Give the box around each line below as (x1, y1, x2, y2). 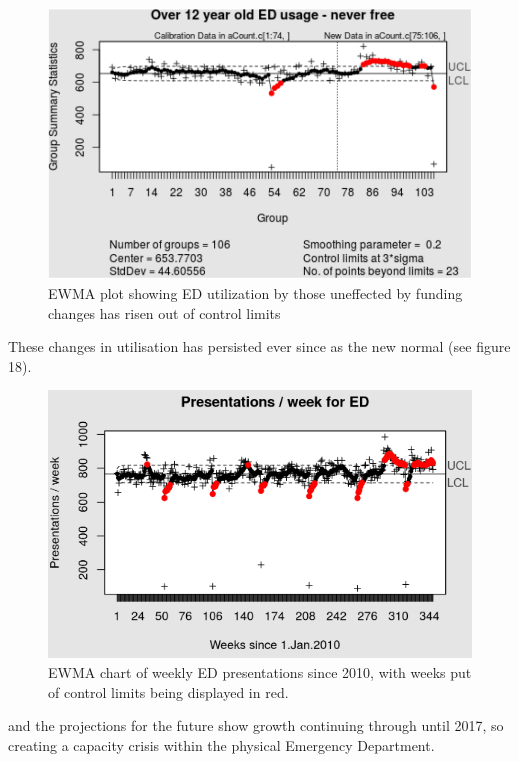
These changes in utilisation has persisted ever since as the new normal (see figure (8, 336, 511, 357)
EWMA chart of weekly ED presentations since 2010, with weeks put (48, 661, 472, 682)
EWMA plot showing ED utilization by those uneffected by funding (48, 282, 463, 303)
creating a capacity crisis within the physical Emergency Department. (8, 734, 435, 755)
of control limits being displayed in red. (48, 681, 289, 702)
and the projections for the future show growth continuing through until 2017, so (8, 715, 504, 736)
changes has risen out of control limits (48, 302, 281, 323)
